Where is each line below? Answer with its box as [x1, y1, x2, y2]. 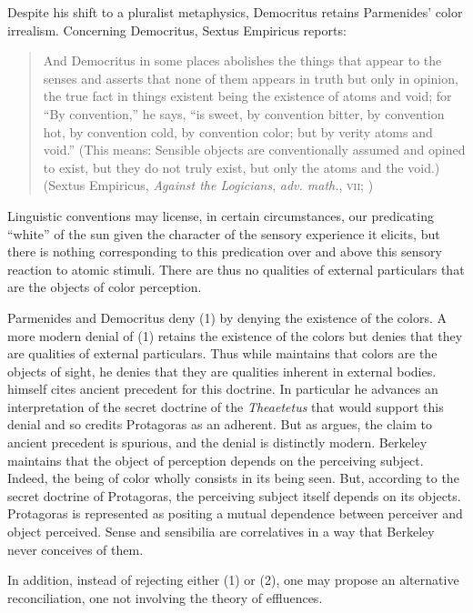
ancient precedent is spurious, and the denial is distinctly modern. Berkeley [7, 433, 428, 452]
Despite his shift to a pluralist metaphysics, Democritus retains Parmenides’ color [7, 3, 463, 21]
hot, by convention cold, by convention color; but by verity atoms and [43, 122, 433, 141]
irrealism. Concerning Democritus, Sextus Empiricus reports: [7, 20, 347, 39]
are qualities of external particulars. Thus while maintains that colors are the [7, 344, 438, 363]
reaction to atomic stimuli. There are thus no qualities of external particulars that [7, 259, 465, 278]
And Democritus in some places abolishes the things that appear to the [43, 51, 442, 70]
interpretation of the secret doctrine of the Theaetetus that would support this [7, 397, 444, 416]
